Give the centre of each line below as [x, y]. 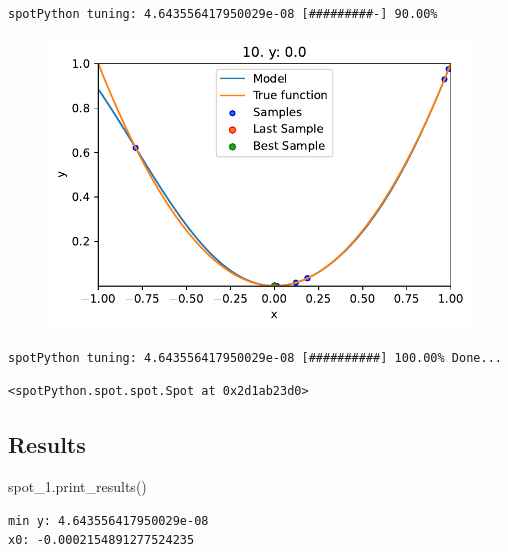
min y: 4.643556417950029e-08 [108, 520]
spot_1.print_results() [77, 486]
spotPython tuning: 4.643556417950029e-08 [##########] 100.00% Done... [255, 357]
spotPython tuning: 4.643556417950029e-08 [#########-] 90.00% [223, 14]
